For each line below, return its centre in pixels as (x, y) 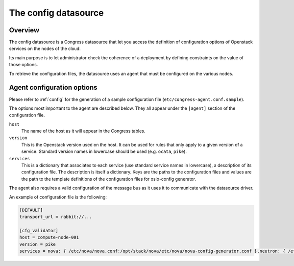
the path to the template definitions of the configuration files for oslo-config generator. (109, 179)
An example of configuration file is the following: (58, 197)
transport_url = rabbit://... (56, 217)
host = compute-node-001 (49, 237)
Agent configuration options (53, 87)
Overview (24, 30)
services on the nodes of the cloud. (45, 48)
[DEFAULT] (31, 210)
